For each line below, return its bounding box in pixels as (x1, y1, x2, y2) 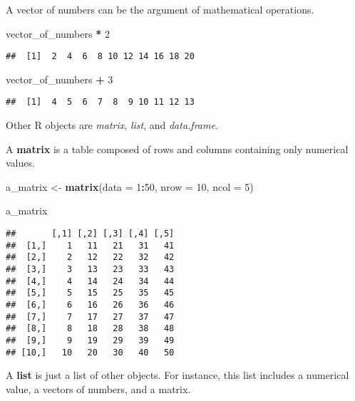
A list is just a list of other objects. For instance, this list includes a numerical (6, 368, 349, 382)
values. (6, 155, 35, 170)
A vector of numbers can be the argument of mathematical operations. (6, 2, 314, 16)
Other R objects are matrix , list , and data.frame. (6, 118, 219, 132)
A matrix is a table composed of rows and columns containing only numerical (6, 141, 349, 156)
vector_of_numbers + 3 (6, 71, 113, 86)
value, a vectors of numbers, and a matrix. (6, 381, 191, 396)
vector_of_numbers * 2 (6, 26, 110, 41)
